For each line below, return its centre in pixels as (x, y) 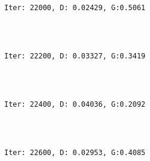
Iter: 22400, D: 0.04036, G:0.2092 (75, 105)
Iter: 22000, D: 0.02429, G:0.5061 (75, 8)
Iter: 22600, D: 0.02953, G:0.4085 (75, 152)
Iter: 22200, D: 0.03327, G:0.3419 (75, 56)
